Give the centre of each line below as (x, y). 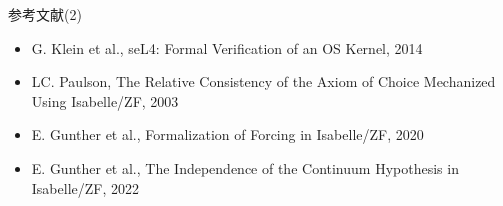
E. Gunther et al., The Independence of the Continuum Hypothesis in (245, 167)
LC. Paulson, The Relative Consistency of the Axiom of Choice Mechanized (263, 81)
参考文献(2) (45, 14)
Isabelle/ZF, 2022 (85, 187)
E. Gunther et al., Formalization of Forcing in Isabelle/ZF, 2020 (227, 134)
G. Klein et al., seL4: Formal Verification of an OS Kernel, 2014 (227, 47)
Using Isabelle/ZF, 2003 (105, 100)
